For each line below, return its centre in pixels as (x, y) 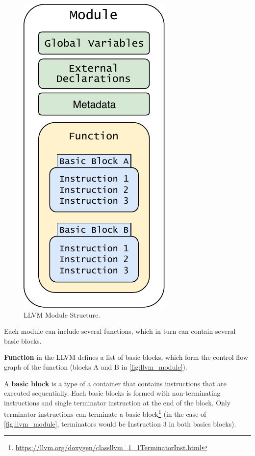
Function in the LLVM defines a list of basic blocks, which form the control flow (126, 357)
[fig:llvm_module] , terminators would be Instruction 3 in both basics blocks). (120, 423)
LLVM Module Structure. (62, 314)
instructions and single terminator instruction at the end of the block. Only (117, 402)
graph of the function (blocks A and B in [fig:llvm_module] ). (96, 366)
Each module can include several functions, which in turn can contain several (120, 331)
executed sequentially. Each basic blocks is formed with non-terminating (112, 393)
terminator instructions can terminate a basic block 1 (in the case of (105, 413)
